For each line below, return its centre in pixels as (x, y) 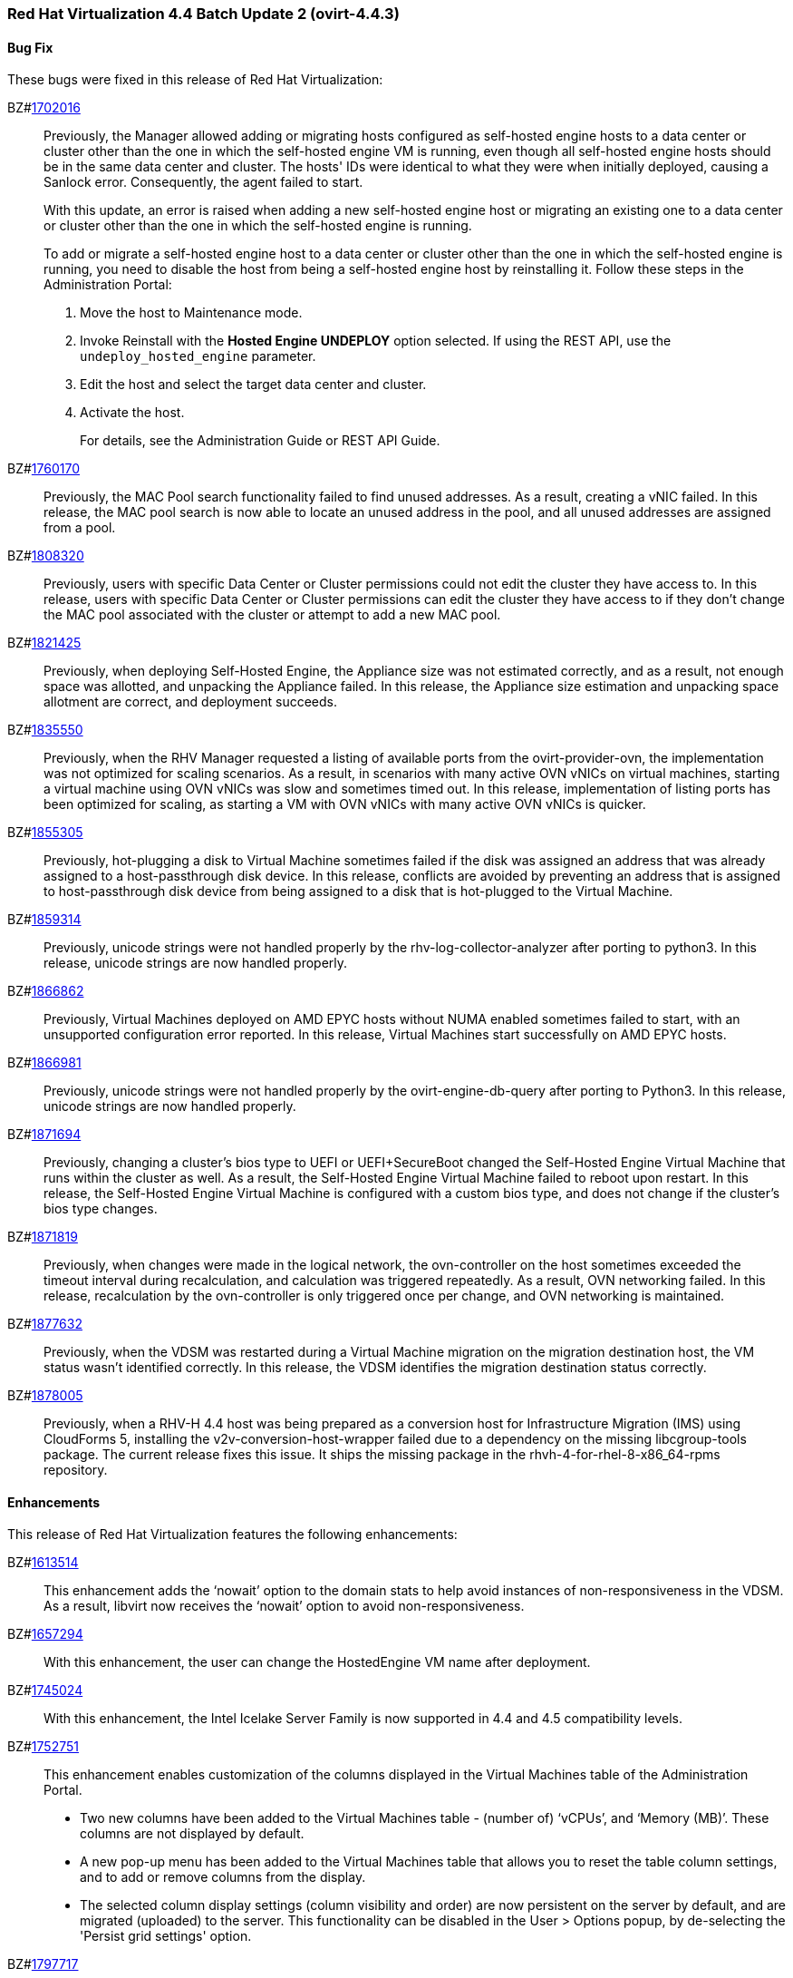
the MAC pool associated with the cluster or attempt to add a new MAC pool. (272, 615)
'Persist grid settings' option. (166, 1936)
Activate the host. (132, 413)
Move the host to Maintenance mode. (191, 313)
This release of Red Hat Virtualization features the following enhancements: (232, 1535)
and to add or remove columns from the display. (223, 1877)
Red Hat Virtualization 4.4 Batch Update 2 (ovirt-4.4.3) (203, 14)
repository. (76, 1470)
